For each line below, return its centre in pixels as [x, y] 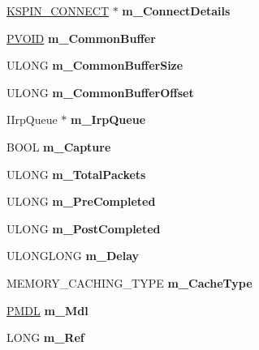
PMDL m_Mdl [47, 310]
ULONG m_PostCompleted [84, 228]
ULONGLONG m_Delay [73, 256]
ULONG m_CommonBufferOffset [100, 92]
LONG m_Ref [45, 337]
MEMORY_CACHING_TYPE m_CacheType [129, 282]
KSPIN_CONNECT [58, 11]
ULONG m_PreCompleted [81, 201]
